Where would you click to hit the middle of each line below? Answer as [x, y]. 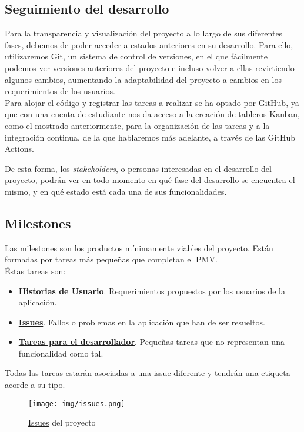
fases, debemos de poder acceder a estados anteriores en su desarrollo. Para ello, [149, 44]
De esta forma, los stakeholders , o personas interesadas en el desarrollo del [138, 168]
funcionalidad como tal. [61, 353]
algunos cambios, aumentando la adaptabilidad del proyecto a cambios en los [143, 79]
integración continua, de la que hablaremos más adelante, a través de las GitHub [150, 137]
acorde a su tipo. [35, 385]
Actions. [19, 149]
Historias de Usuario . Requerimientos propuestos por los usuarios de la [152, 290]
